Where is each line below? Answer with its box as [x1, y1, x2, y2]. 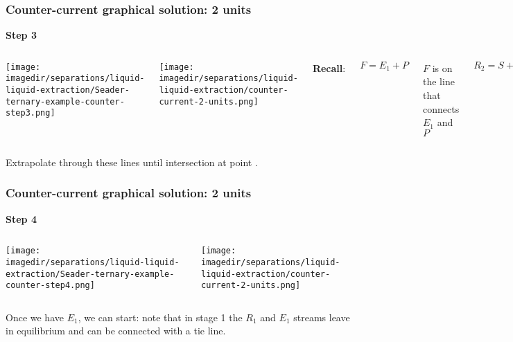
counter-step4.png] [6, 280, 95, 291]
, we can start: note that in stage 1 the [78, 309, 243, 324]
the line [423, 74, 455, 89]
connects [423, 101, 460, 116]
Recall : [312, 60, 346, 75]
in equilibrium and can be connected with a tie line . [6, 323, 226, 338]
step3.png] [6, 108, 55, 118]
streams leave [293, 309, 350, 324]
